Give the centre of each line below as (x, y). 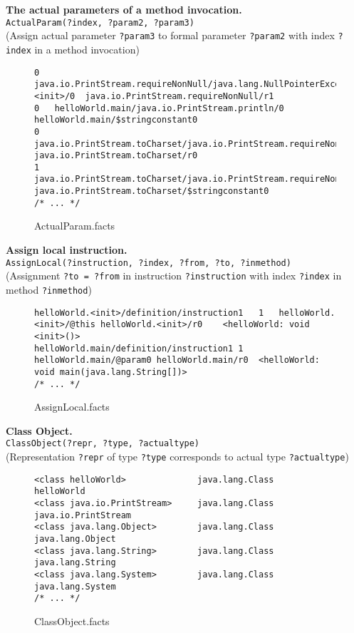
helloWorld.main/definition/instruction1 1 (139, 348)
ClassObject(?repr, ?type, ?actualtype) (103, 444)
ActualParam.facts (75, 226)
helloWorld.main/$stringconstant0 (116, 120)
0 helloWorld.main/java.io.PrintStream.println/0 (159, 108)
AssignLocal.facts (72, 407)
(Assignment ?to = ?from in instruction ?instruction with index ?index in (174, 276)
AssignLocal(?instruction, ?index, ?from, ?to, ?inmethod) (149, 263)
